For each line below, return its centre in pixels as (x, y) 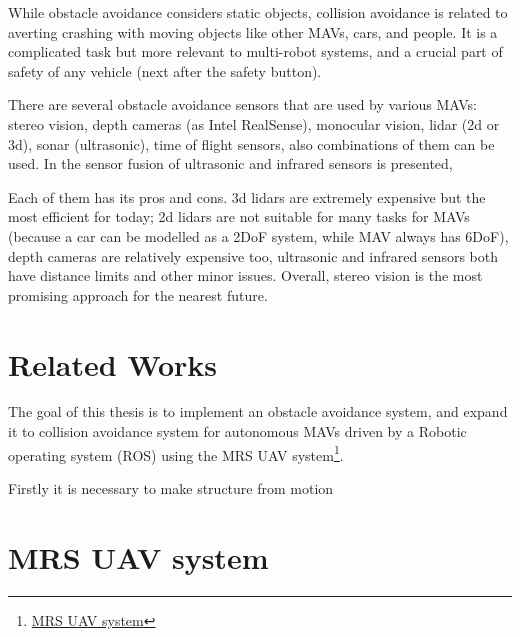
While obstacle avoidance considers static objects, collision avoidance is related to (258, 12)
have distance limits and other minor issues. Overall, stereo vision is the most (245, 275)
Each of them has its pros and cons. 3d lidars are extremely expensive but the (247, 196)
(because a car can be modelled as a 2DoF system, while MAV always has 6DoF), (258, 235)
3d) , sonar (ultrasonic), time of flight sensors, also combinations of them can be (251, 143)
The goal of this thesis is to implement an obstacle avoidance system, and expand (258, 411)
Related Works (113, 363)
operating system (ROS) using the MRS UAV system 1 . (176, 453)
